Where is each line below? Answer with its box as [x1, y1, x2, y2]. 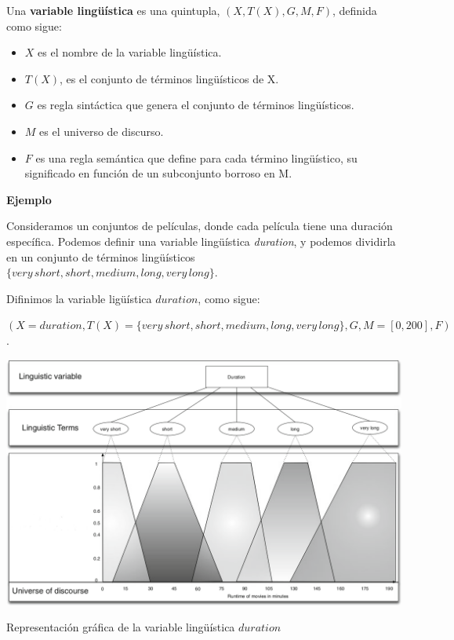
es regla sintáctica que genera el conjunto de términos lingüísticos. [37, 97, 354, 113]
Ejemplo [6, 191, 52, 207]
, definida [332, 2, 377, 18]
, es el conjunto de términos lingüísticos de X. [60, 70, 279, 86]
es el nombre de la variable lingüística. [38, 44, 222, 60]
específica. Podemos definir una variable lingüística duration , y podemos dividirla [6, 232, 396, 249]
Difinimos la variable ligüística [6, 290, 152, 306]
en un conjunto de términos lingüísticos [6, 248, 195, 265]
